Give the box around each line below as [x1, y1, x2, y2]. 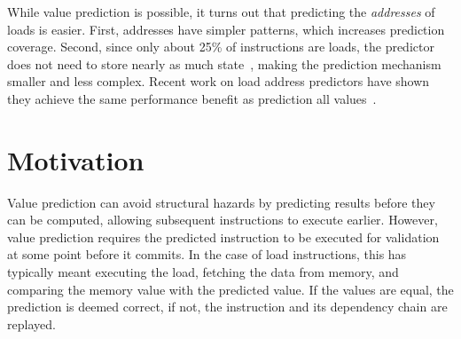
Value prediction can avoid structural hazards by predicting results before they [7, 193, 435, 211]
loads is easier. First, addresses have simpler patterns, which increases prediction [7, 20, 445, 38]
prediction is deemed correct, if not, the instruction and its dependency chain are [7, 297, 448, 316]
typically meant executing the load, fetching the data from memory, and [7, 263, 399, 281]
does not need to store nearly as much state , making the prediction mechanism [7, 54, 441, 73]
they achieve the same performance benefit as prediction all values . [7, 89, 377, 107]
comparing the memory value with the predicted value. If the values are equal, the [7, 280, 454, 298]
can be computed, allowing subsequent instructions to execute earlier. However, [7, 210, 438, 229]
